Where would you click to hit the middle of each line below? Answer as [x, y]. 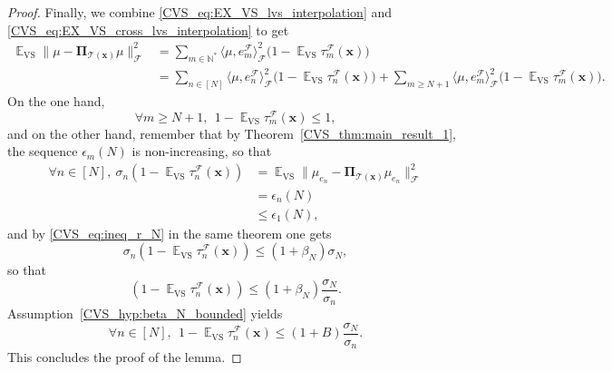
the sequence [43, 151]
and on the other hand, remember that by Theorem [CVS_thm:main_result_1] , [232, 133]
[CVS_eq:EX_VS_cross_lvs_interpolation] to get [148, 29]
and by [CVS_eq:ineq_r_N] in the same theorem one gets [170, 233]
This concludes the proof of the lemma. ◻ [125, 357]
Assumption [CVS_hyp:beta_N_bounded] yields [145, 313]
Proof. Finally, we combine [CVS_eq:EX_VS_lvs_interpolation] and [200, 12]
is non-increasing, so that [202, 151]
